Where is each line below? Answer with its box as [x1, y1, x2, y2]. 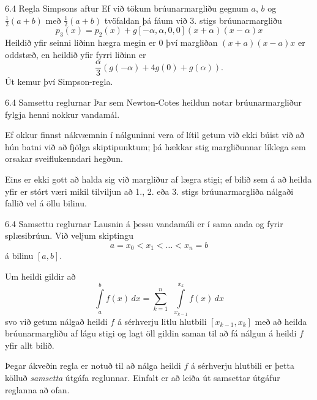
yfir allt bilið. [5, 338, 54, 351]
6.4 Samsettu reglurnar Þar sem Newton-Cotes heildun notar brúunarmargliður [5, 96, 302, 109]
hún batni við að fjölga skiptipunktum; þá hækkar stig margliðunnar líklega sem [5, 140, 306, 153]
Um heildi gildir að [5, 270, 76, 283]
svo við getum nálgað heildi [5, 315, 108, 327]
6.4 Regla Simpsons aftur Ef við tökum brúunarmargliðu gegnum [5, 2, 248, 14]
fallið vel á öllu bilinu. [5, 197, 87, 209]
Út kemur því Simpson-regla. [5, 75, 113, 88]
